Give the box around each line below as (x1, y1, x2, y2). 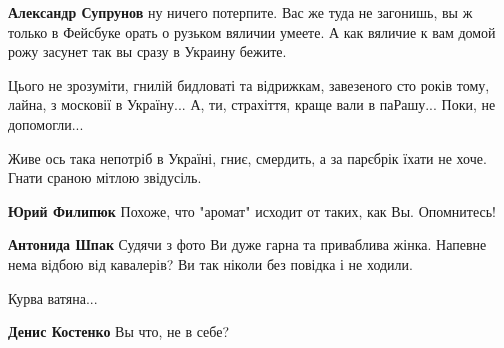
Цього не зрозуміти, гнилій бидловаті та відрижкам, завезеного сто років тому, (8, 74, 490, 95)
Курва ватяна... (8, 287, 98, 308)
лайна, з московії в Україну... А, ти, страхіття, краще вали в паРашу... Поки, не (8, 94, 496, 115)
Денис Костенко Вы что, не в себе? (8, 321, 230, 342)
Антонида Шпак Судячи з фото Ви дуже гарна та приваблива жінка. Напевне (8, 234, 487, 255)
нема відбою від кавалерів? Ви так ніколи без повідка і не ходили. (8, 253, 413, 274)
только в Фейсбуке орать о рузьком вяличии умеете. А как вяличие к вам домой (8, 21, 496, 42)
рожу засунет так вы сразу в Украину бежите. (8, 41, 287, 62)
